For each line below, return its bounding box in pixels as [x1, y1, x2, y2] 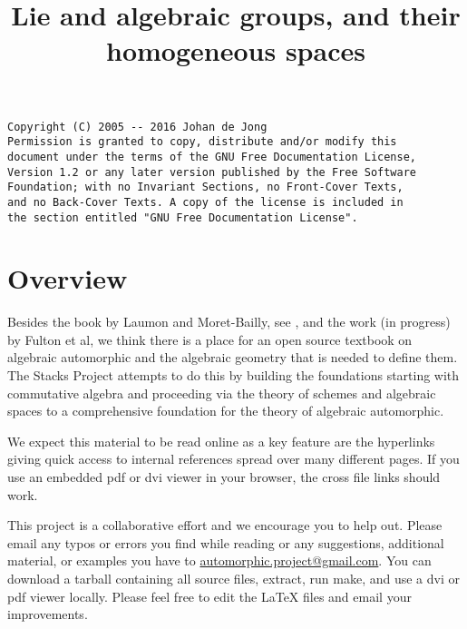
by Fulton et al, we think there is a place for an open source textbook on [7, 329, 413, 349]
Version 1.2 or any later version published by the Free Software [7, 165, 417, 179]
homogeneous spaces [106, 32, 365, 69]
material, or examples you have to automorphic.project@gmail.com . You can [7, 551, 432, 570]
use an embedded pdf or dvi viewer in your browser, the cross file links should [7, 467, 441, 486]
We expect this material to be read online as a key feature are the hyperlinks [7, 431, 435, 450]
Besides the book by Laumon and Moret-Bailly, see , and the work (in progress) [7, 312, 451, 331]
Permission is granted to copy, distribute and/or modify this [7, 135, 397, 149]
